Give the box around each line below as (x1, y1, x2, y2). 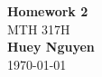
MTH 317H (7, 19, 70, 38)
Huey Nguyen (7, 37, 95, 56)
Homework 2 (7, 2, 88, 20)
